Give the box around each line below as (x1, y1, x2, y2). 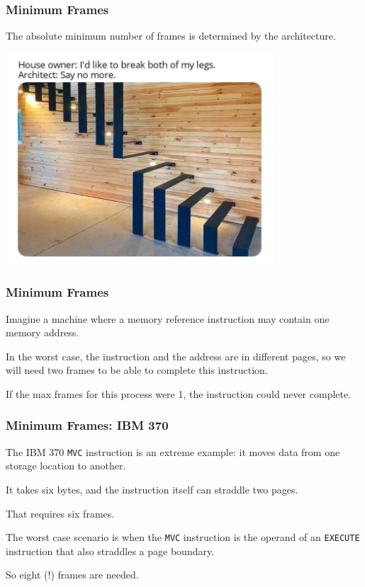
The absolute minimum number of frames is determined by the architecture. (6, 28, 336, 43)
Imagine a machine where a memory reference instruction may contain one (6, 311, 330, 326)
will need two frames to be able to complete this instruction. (6, 363, 268, 377)
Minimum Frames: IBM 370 (6, 416, 169, 434)
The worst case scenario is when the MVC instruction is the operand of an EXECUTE (6, 530, 360, 545)
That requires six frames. (6, 506, 115, 520)
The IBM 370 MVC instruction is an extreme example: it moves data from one (6, 444, 340, 459)
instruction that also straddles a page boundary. (6, 543, 215, 558)
